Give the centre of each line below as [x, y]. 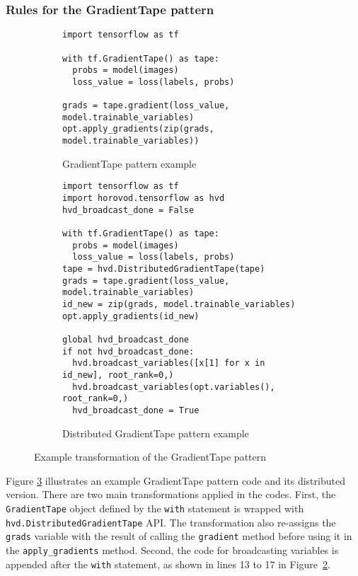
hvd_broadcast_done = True [136, 410]
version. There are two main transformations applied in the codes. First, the [171, 494]
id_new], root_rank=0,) [118, 375]
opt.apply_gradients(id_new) [131, 316]
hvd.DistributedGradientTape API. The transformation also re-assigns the [171, 522]
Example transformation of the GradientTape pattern [150, 457]
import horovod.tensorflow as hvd [144, 198]
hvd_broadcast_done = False [128, 210]
